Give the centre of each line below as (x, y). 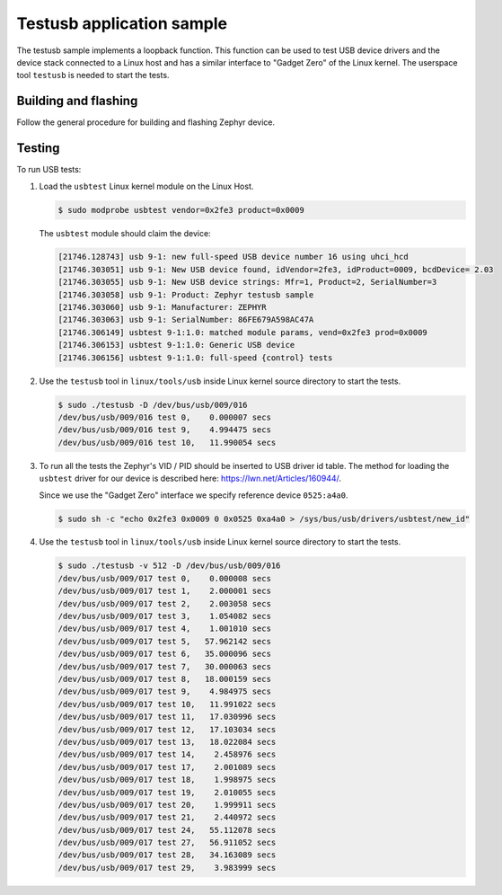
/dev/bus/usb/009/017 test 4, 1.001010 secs (164, 629)
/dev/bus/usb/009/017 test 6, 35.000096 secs (164, 654)
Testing (38, 148)
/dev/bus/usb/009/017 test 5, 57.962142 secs (164, 641)
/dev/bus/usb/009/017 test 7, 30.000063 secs (164, 666)
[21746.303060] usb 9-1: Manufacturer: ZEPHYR (162, 307)
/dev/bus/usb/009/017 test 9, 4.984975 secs (164, 691)
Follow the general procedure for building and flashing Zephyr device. (146, 122)
